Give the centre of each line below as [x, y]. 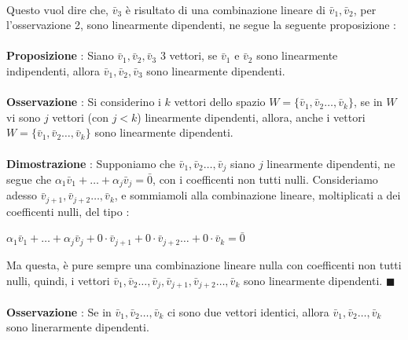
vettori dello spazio [220, 102]
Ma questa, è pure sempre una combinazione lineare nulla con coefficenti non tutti [204, 264]
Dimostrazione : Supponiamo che [91, 163]
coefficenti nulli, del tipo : [68, 211]
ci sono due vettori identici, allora [248, 311]
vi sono [24, 117]
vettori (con [80, 117]
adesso [22, 195]
